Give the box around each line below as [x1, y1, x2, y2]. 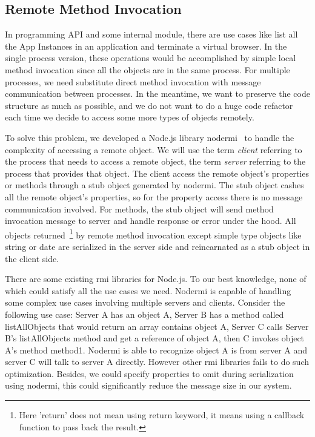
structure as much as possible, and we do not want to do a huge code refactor [5, 99, 293, 111]
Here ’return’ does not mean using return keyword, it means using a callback [19, 409, 305, 421]
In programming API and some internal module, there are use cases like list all [5, 28, 298, 41]
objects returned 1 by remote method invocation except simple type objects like [5, 226, 302, 241]
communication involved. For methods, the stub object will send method [5, 202, 274, 215]
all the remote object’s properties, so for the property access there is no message [5, 190, 303, 203]
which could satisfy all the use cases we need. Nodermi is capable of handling [5, 284, 291, 297]
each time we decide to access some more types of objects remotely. [5, 111, 254, 123]
